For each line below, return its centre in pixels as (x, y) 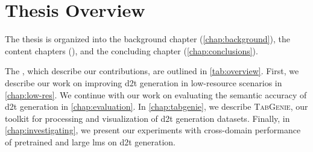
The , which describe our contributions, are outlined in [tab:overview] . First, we (152, 71)
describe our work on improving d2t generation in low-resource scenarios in (144, 82)
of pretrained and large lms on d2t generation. (90, 141)
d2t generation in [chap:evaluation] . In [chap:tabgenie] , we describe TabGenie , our (156, 106)
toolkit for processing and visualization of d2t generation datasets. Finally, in (147, 118)
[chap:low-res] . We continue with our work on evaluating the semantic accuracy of (156, 94)
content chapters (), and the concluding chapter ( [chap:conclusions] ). (131, 50)
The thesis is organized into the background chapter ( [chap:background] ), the (147, 39)
